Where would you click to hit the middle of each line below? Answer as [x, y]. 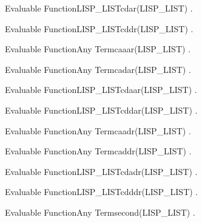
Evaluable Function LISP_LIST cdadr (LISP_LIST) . [101, 171]
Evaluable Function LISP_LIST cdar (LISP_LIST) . [99, 8]
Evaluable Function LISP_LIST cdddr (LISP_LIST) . [102, 192]
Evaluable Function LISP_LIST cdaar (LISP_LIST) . [101, 90]
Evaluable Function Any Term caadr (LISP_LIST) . [98, 130]
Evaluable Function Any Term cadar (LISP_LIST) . [98, 69]
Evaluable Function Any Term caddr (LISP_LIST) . [98, 151]
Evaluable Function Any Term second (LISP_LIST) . [100, 212]
